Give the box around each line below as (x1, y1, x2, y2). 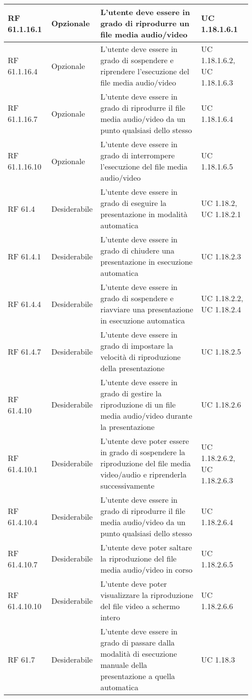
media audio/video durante (100, 410, 192, 421)
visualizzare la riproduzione (100, 589, 193, 600)
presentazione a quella (100, 670, 175, 682)
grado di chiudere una (100, 245, 174, 256)
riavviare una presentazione (100, 304, 193, 315)
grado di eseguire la (100, 197, 167, 208)
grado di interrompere (100, 150, 175, 161)
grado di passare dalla (100, 637, 175, 648)
